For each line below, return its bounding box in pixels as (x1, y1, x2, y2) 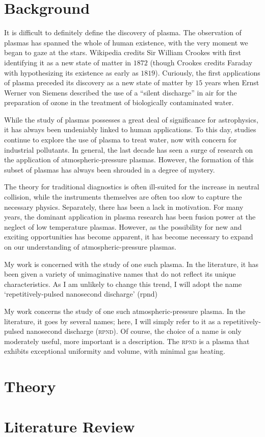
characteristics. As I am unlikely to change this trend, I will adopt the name (4, 278, 242, 289)
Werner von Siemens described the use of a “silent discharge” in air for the (4, 87, 237, 98)
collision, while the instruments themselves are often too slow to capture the (4, 191, 242, 202)
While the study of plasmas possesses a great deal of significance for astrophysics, (4, 114, 258, 125)
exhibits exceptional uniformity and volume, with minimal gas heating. (4, 346, 225, 356)
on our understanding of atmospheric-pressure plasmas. (4, 241, 176, 252)
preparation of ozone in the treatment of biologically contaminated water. (4, 97, 234, 108)
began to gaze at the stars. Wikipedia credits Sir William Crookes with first (4, 47, 241, 58)
